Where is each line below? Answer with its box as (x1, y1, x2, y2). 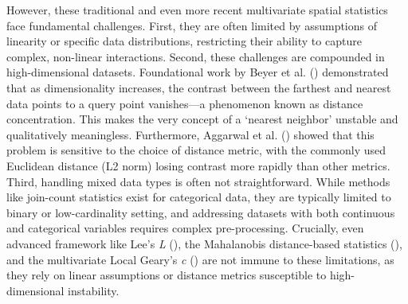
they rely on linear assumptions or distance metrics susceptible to (6, 267, 327, 283)
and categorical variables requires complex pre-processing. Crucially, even (6, 220, 364, 236)
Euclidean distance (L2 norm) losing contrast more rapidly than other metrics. (6, 157, 390, 173)
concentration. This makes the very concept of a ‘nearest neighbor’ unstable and (6, 111, 398, 127)
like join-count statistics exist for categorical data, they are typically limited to (6, 189, 391, 205)
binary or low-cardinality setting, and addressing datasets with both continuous (6, 204, 395, 220)
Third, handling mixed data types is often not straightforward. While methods (6, 173, 390, 189)
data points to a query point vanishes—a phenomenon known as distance (6, 95, 363, 111)
